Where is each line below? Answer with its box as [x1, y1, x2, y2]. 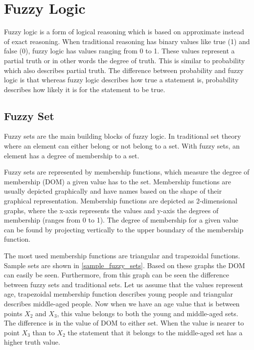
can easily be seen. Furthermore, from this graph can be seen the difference [4, 270, 229, 280]
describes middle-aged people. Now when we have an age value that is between [4, 298, 240, 308]
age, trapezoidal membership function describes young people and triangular [4, 289, 233, 299]
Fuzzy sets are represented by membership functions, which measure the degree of [4, 167, 250, 177]
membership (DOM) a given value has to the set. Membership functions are [4, 176, 231, 186]
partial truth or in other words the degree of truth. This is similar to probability [4, 55, 245, 65]
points [4, 308, 23, 318]
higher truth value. [4, 337, 60, 347]
